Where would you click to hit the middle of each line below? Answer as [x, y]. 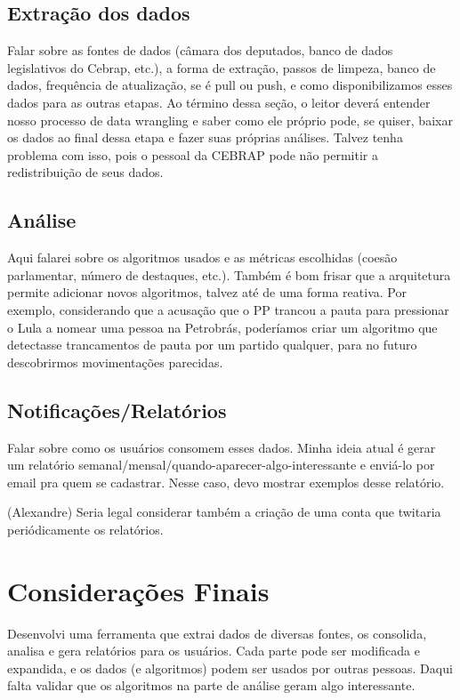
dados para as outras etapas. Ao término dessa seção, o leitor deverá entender [219, 102]
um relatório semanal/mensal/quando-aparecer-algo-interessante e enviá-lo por [221, 465]
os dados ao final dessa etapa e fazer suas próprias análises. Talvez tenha [205, 137]
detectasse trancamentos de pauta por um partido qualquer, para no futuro [212, 345]
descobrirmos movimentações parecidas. [115, 362]
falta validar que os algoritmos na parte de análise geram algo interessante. [211, 685]
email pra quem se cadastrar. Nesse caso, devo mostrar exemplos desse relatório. [226, 482]
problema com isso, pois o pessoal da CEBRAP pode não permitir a [193, 154]
